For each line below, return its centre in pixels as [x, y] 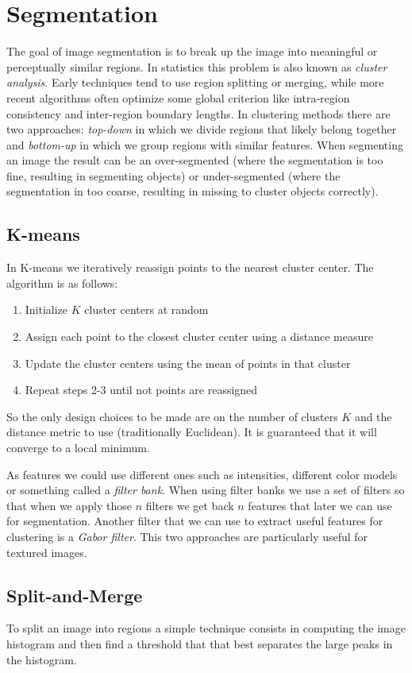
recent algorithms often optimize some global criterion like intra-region [178, 97]
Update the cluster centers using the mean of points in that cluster [188, 363]
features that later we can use [320, 505]
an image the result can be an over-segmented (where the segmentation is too [195, 160]
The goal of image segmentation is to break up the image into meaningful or [192, 51]
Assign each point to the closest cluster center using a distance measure [199, 336]
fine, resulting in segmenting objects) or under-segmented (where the [173, 175]
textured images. [47, 552]
